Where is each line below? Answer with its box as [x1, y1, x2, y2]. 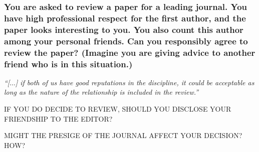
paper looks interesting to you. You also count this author [4, 23, 243, 35]
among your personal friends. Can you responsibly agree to [4, 34, 248, 47]
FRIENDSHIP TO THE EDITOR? [4, 113, 113, 124]
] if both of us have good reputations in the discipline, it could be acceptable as [15, 77, 254, 87]
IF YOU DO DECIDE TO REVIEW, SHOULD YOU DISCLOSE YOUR [4, 104, 231, 114]
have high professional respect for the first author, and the [4, 11, 246, 24]
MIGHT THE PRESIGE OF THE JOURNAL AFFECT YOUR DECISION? [4, 130, 242, 141]
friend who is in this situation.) [4, 57, 133, 70]
